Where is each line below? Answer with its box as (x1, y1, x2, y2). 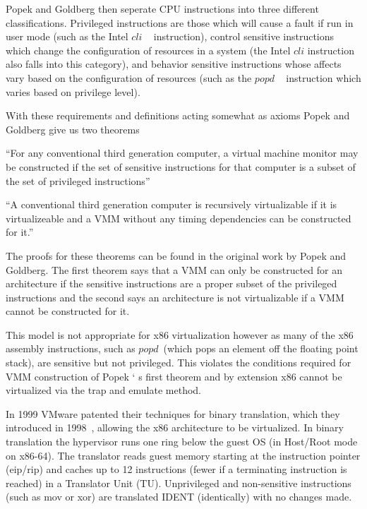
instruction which (286, 70, 361, 85)
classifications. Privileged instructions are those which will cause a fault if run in (6, 15, 354, 30)
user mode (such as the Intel (6, 29, 128, 44)
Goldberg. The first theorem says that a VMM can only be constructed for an (6, 262, 342, 277)
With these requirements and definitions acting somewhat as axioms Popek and (6, 108, 350, 123)
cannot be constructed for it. (6, 304, 130, 318)
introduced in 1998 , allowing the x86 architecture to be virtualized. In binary (6, 420, 344, 435)
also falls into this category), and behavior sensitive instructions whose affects (6, 56, 342, 71)
